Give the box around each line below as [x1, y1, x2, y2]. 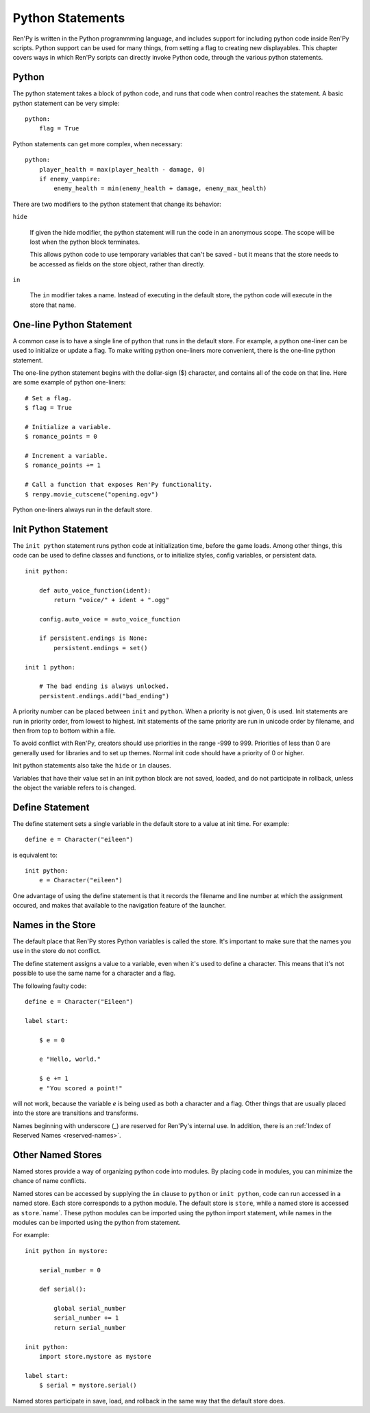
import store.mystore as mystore [38, 1353, 152, 1361]
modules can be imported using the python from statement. [12, 1218, 181, 1226]
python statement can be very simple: [12, 99, 120, 107]
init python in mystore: [25, 1247, 108, 1254]
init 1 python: [25, 663, 76, 671]
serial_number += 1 [53, 1314, 119, 1322]
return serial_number [53, 1324, 127, 1331]
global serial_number [53, 1305, 127, 1313]
